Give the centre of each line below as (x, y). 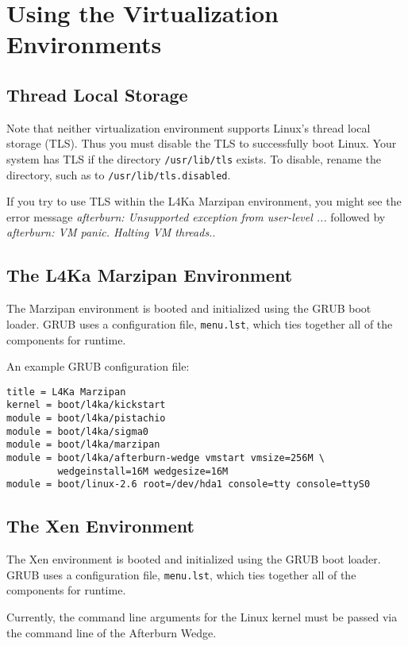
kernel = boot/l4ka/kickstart (86, 405)
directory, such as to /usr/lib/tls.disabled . (119, 174)
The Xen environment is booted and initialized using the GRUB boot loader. (194, 559)
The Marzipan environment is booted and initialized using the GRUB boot (189, 308)
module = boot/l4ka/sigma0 (77, 431)
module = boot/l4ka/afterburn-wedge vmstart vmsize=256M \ (166, 458)
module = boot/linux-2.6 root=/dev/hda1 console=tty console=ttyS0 (189, 484)
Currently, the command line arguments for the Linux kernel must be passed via (202, 616)
